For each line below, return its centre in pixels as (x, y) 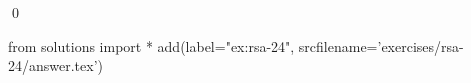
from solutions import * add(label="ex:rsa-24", (151, 45)
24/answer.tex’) (56, 65)
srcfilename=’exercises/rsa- (381, 45)
